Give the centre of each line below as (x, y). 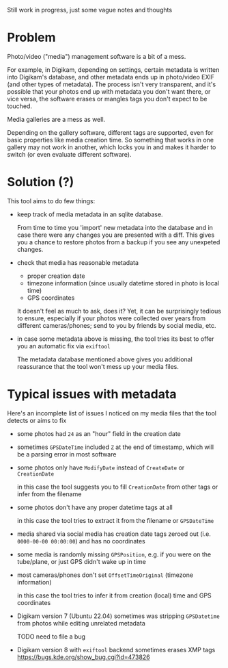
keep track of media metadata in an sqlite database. (90, 214)
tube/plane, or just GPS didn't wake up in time (82, 561)
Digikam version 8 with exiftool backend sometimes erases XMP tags (116, 650)
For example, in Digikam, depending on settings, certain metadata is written (113, 69)
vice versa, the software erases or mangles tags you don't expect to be (107, 99)
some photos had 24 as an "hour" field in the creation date (99, 433)
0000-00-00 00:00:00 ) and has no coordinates (81, 541)
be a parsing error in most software (67, 454)
